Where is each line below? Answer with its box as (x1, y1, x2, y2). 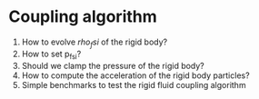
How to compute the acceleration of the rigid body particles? (21, 70, 251, 81)
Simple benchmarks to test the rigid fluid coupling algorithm (21, 79, 246, 90)
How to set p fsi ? (21, 48, 82, 61)
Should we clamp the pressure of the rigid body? (21, 60, 205, 71)
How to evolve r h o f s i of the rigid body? (21, 36, 168, 49)
